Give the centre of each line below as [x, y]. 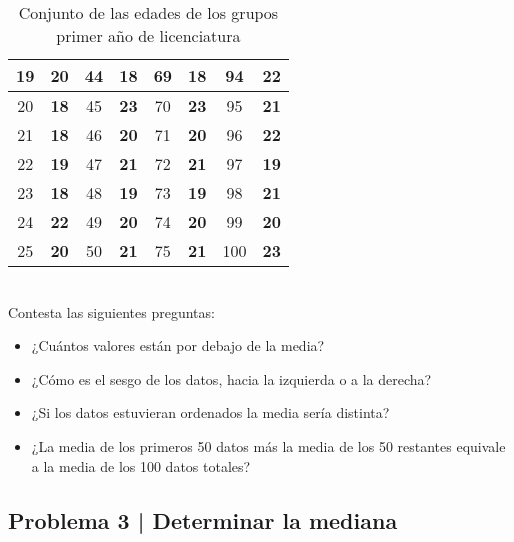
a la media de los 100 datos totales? [141, 465]
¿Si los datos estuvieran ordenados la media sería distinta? [210, 412]
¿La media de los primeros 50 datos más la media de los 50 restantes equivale [268, 445]
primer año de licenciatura [148, 35]
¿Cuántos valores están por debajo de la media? [178, 345]
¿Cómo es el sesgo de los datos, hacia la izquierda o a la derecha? [231, 378]
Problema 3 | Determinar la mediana [203, 519]
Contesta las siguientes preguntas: [111, 311]
